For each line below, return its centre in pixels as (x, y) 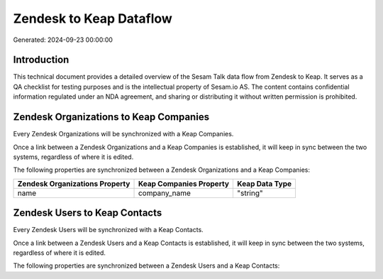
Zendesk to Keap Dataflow (93, 18)
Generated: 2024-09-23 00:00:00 (63, 40)
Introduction (41, 60)
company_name (165, 193)
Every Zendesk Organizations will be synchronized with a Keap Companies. (123, 134)
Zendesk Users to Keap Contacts (88, 213)
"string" (250, 193)
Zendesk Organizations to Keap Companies (111, 117)
